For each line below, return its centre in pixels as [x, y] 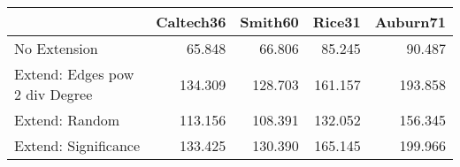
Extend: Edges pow [74, 74]
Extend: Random [67, 120]
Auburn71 [410, 22]
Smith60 [269, 22]
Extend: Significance [77, 145]
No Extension [56, 48]
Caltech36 [191, 22]
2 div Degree [54, 94]
